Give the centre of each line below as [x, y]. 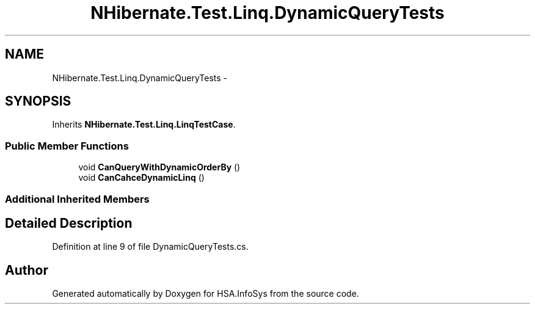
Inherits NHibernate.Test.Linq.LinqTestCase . [144, 125]
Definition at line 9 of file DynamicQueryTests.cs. [150, 247]
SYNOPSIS [38, 101]
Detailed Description [69, 223]
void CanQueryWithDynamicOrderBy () [159, 167]
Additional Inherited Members [77, 199]
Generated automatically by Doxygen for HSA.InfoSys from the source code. [206, 294]
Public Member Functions [67, 146]
